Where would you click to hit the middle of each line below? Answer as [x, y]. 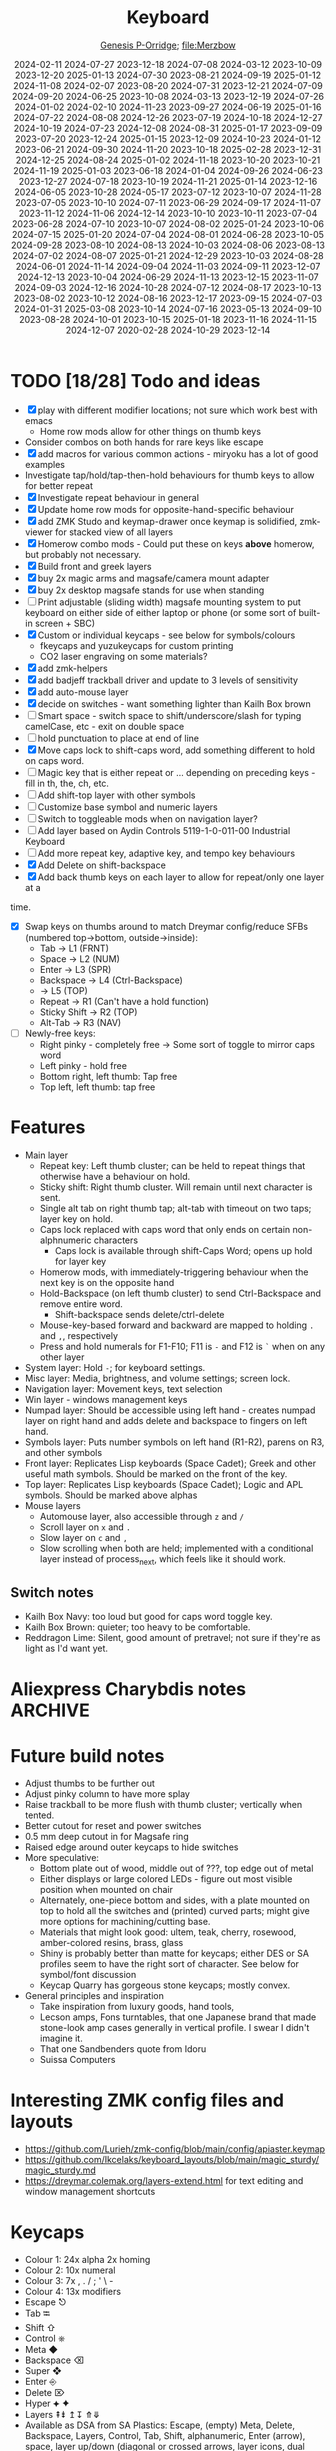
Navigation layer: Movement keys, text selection [123, 1388]
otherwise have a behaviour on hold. [115, 1176]
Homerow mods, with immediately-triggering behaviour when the [174, 1272]
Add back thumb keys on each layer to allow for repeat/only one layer [181, 877]
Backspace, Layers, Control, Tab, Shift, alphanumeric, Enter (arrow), [165, 2436]
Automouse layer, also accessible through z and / [142, 1516]
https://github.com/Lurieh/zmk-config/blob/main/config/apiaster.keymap [175, 2149]
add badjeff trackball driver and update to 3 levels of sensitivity [167, 680]
